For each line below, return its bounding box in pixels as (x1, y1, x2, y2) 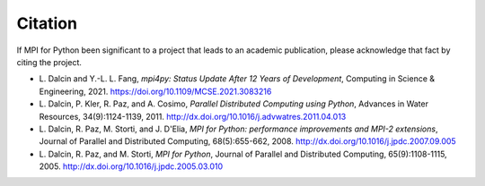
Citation (16, 13, 78, 33)
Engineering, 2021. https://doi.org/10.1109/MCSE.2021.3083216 (39, 86, 272, 97)
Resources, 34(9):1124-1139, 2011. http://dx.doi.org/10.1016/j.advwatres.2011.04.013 (39, 111, 347, 122)
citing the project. (16, 56, 83, 67)
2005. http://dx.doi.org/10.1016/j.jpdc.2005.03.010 (39, 161, 224, 172)
